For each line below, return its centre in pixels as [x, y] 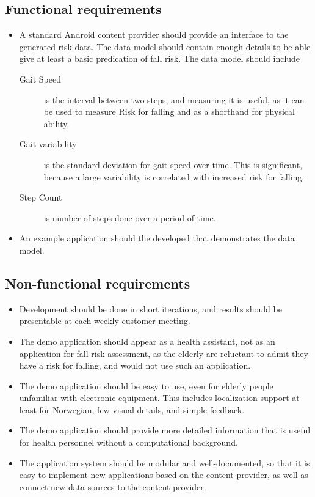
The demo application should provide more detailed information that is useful [165, 430]
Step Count [41, 197]
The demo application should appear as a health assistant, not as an [147, 341]
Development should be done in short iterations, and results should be [150, 308]
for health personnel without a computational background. [129, 442]
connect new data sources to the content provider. [113, 486]
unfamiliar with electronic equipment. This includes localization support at [159, 398]
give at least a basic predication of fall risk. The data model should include [160, 58]
